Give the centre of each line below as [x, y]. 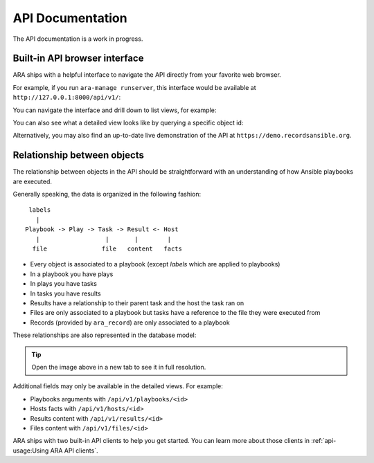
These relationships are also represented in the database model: [105, 335]
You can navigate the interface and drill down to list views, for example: [115, 110]
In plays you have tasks [63, 284]
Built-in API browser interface [78, 58]
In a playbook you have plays [72, 274]
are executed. [32, 181]
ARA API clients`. [74, 451]
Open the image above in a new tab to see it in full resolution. [119, 367]
